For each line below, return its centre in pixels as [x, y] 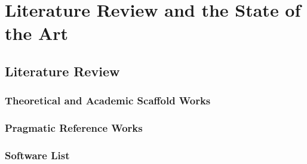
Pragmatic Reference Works [74, 128]
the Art [37, 33]
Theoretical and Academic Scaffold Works [108, 100]
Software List [37, 155]
